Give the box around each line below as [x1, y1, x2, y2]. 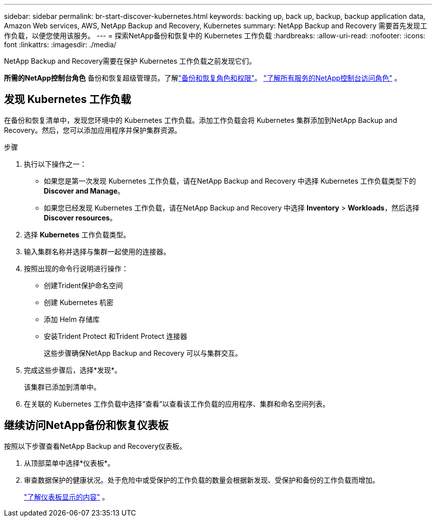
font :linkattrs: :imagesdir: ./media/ [4, 40, 116, 49]
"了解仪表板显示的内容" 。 [24, 492, 109, 501]
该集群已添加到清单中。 [24, 382, 101, 391]
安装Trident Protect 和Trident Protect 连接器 [44, 331, 188, 340]
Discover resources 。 [44, 213, 117, 222]
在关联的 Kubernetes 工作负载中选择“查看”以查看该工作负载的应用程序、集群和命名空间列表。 [24, 399, 330, 408]
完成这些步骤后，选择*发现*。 [24, 365, 122, 374]
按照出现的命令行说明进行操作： [24, 264, 128, 273]
